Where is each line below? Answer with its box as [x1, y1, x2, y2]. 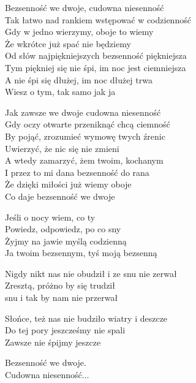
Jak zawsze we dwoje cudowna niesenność [5, 105, 161, 118]
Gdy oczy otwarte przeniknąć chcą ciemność [5, 118, 170, 131]
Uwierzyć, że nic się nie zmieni [5, 142, 119, 154]
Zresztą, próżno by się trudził [5, 279, 115, 292]
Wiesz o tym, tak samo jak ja [5, 85, 116, 98]
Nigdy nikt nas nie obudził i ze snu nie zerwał [5, 267, 177, 279]
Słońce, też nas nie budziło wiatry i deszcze [5, 311, 168, 324]
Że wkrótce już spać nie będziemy [5, 37, 131, 50]
